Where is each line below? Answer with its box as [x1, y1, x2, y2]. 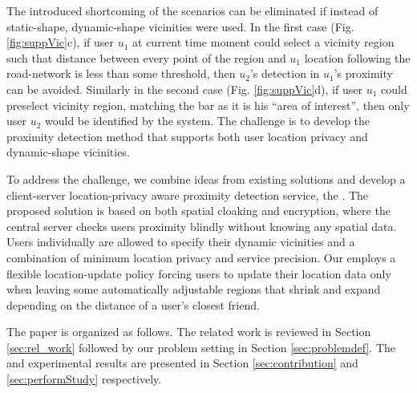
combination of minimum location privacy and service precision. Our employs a [6, 249, 396, 265]
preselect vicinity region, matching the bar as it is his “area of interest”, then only [6, 96, 410, 113]
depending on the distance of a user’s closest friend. [6, 296, 260, 313]
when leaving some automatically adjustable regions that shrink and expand [6, 281, 381, 298]
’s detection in [249, 65, 320, 82]
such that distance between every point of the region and [6, 49, 286, 66]
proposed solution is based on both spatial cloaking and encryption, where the [6, 202, 391, 219]
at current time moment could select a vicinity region [132, 34, 395, 51]
